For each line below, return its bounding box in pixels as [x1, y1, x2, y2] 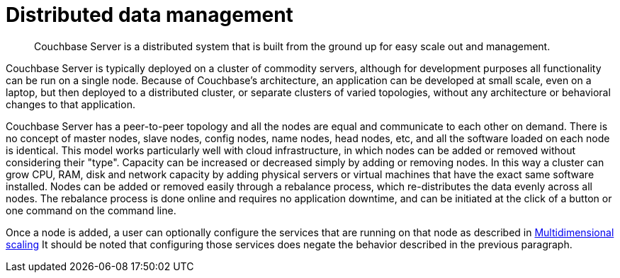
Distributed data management [6, 3, 293, 27]
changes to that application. [6, 98, 135, 110]
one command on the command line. [6, 204, 176, 216]
